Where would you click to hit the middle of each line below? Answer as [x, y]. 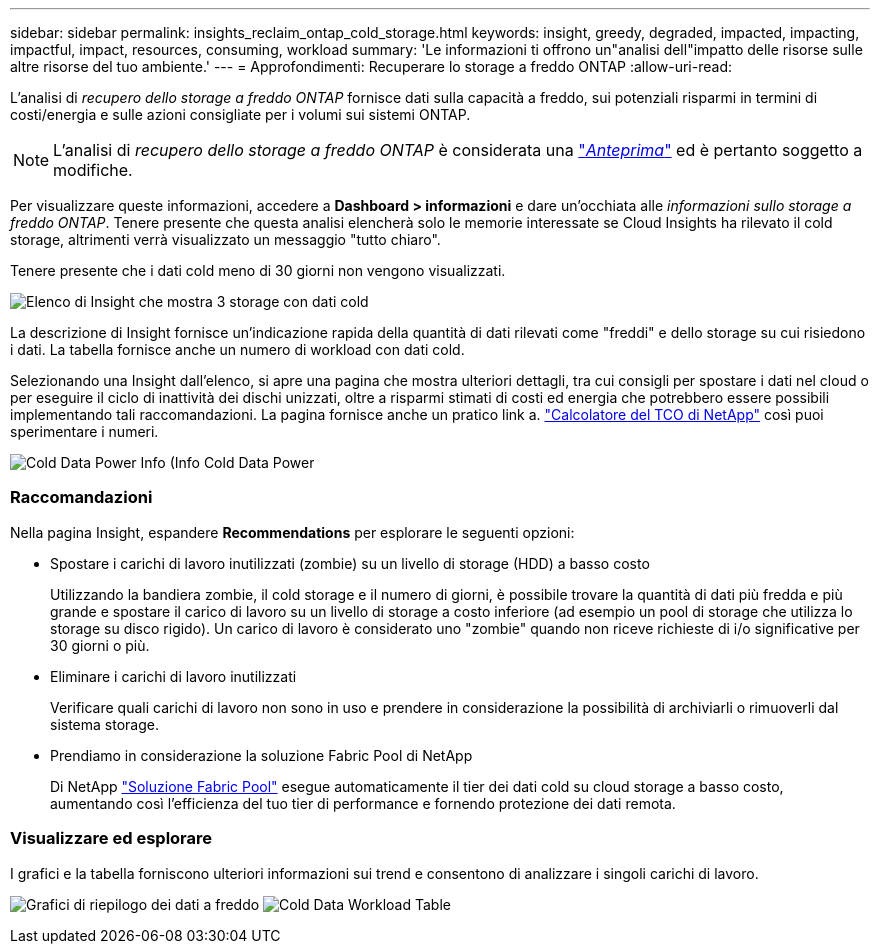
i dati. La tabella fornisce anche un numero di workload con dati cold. [237, 349]
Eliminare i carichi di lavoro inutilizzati [173, 676]
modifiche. [93, 170]
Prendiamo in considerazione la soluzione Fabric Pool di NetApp [261, 755]
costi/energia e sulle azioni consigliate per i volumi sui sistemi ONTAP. [240, 114]
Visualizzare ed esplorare [111, 838]
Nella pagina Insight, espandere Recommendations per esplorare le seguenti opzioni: [292, 532]
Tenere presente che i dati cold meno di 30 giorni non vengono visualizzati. [258, 270]
